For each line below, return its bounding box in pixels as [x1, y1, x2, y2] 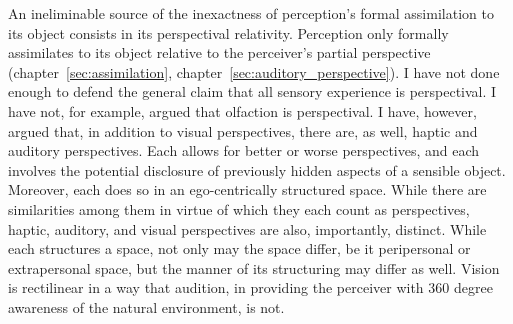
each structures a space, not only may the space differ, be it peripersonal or [8, 238, 471, 259]
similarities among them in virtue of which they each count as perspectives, [8, 198, 470, 219]
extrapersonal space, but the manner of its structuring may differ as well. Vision [8, 257, 500, 278]
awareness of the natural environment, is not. [8, 296, 285, 317]
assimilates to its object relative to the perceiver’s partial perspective [8, 42, 431, 63]
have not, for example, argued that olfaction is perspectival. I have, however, [8, 100, 477, 121]
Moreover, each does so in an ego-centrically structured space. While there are [8, 179, 487, 200]
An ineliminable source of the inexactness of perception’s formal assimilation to [8, 3, 494, 23]
